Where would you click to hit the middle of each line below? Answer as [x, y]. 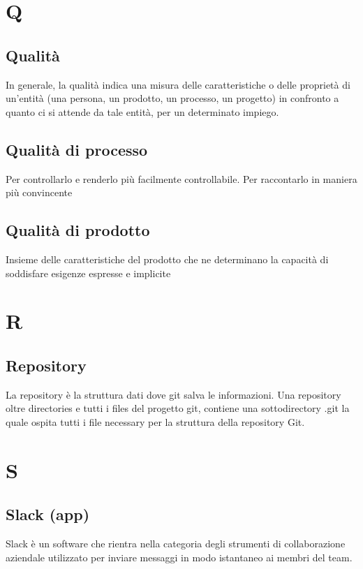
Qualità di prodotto [78, 230]
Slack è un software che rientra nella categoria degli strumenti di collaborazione [176, 544]
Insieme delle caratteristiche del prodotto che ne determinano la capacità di [167, 259]
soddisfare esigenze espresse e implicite [88, 273]
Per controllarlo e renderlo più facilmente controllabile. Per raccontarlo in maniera [181, 178]
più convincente [39, 192]
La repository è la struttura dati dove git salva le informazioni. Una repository [173, 394]
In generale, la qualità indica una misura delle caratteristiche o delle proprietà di [178, 84]
